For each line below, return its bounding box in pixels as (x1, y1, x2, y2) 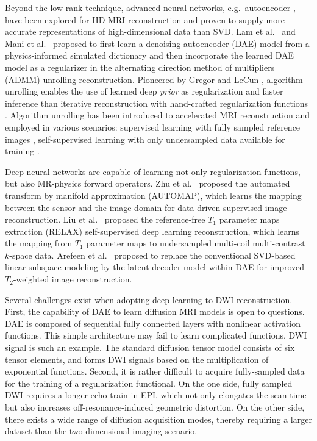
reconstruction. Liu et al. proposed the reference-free (5, 213, 205, 226)
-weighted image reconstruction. (13, 273, 132, 285)
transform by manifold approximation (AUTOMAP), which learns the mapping (5, 188, 302, 201)
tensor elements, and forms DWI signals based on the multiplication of (5, 353, 269, 365)
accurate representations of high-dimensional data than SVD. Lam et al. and (5, 25, 296, 38)
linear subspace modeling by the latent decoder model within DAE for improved (5, 260, 305, 273)
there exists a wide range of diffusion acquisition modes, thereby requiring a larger (5, 412, 312, 425)
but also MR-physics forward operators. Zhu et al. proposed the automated (5, 177, 290, 190)
